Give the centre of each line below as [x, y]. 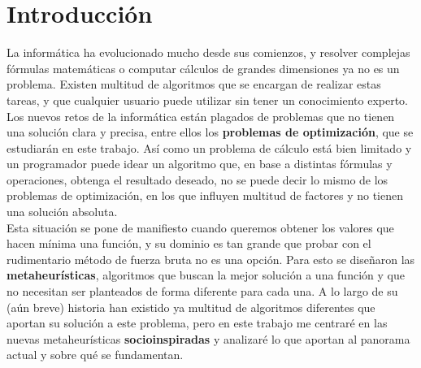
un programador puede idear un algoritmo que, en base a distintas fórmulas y [200, 164]
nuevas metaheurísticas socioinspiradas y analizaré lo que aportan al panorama [208, 338]
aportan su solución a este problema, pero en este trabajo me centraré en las [197, 323]
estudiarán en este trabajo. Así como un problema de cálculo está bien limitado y [209, 147]
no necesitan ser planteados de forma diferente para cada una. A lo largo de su [202, 291]
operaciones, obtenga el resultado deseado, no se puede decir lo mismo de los [197, 179]
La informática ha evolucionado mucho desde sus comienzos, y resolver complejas [208, 52]
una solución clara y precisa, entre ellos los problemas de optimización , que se [210, 132]
